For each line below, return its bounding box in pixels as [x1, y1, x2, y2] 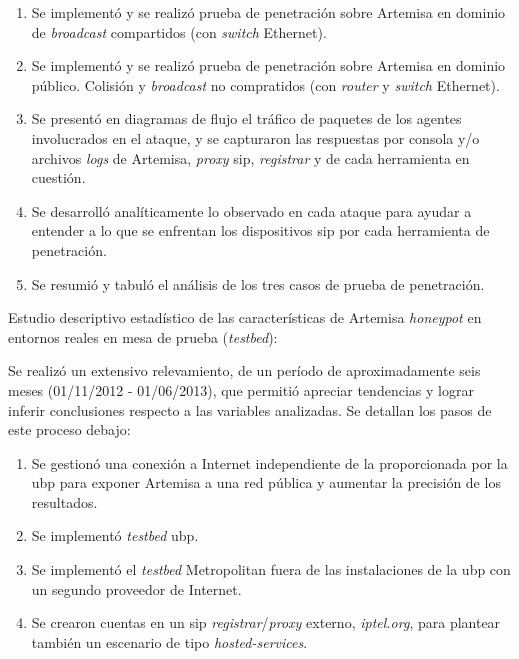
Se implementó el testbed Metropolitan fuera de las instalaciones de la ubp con [31, 559, 511, 580]
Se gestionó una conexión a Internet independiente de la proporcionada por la [31, 452, 508, 473]
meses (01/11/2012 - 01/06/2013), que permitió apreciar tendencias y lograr [8, 379, 474, 400]
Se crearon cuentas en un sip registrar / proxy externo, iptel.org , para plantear [31, 612, 501, 633]
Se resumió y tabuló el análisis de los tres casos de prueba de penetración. [31, 273, 485, 294]
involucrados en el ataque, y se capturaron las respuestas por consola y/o [31, 127, 480, 148]
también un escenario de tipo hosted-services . [31, 631, 308, 652]
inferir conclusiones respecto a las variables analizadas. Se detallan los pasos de [8, 399, 492, 420]
